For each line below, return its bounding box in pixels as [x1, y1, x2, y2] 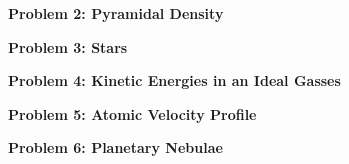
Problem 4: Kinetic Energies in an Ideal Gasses [8, 70, 341, 91]
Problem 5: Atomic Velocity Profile [8, 103, 257, 124]
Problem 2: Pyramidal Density [8, 3, 224, 23]
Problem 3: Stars [8, 36, 128, 57]
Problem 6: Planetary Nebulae [8, 137, 223, 158]
